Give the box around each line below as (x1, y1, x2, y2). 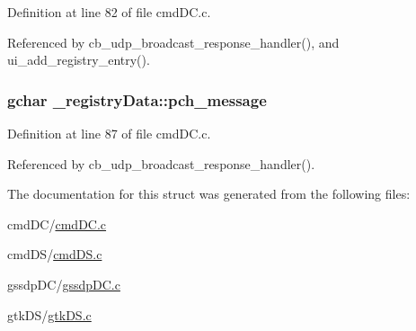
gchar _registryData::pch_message (7, 88, 267, 111)
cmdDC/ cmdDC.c (7, 214, 107, 233)
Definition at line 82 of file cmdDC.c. (7, 3, 211, 21)
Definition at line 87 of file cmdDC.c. (7, 124, 211, 142)
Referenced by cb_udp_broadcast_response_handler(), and (7, 32, 340, 51)
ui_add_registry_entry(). (7, 50, 150, 69)
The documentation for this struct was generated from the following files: (7, 184, 411, 203)
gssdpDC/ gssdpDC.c (7, 274, 120, 293)
